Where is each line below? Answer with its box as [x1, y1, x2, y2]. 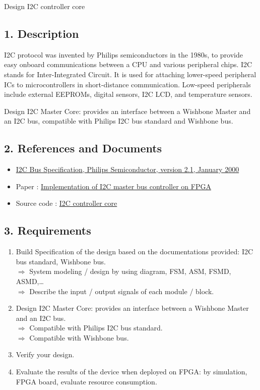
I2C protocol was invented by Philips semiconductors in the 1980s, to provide [4, 49, 243, 60]
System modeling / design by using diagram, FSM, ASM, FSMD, [29, 266, 231, 276]
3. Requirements [4, 222, 91, 238]
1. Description [4, 25, 79, 41]
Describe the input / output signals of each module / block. [29, 286, 214, 296]
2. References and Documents [4, 140, 162, 156]
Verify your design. [16, 349, 75, 360]
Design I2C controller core [4, 1, 85, 11]
